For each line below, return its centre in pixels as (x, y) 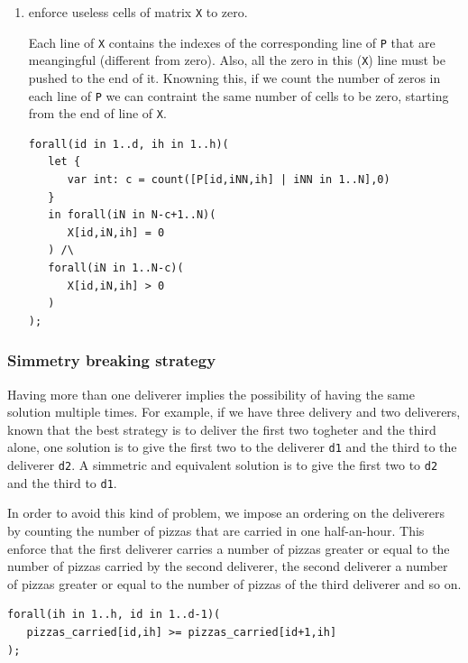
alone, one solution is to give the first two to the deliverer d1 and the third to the (232, 447)
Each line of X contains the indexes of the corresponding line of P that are (232, 42)
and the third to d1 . (62, 482)
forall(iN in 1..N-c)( (116, 268)
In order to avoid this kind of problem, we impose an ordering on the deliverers (226, 513)
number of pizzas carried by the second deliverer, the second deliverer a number (228, 566)
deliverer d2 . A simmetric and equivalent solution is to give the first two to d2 (223, 465)
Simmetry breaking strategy (112, 360)
